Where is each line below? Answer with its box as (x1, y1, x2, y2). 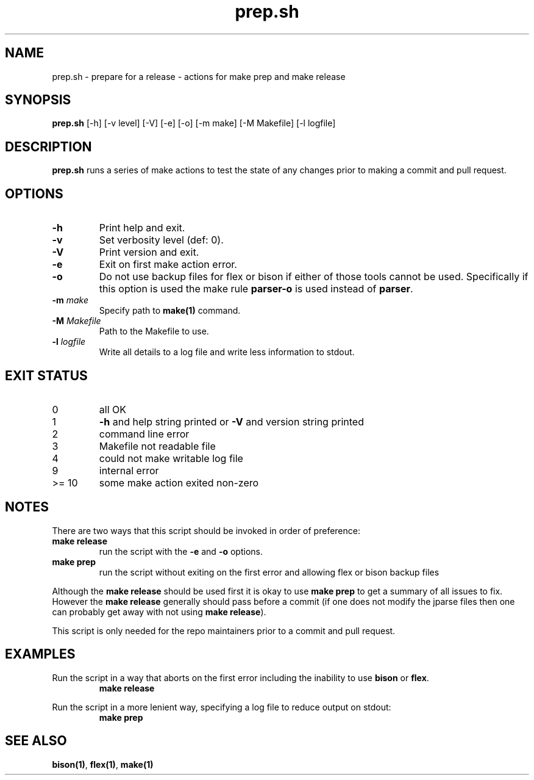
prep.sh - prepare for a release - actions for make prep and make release (52, 71, 346, 82)
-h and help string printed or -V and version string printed (99, 415, 364, 428)
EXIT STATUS (5, 367, 88, 383)
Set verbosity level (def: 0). (99, 234, 224, 247)
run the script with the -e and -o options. (99, 546, 263, 557)
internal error (99, 464, 159, 477)
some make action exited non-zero (99, 476, 259, 489)
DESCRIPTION (5, 139, 92, 154)
